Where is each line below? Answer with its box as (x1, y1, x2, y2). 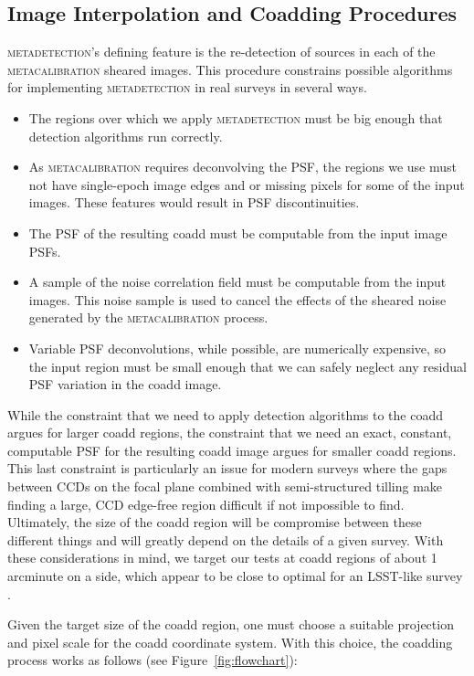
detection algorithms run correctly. (28, 126, 223, 145)
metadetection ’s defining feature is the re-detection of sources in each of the (7, 42, 436, 61)
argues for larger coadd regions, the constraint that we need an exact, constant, (7, 423, 452, 442)
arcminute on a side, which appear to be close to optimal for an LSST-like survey (7, 566, 463, 586)
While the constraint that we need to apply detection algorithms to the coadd (7, 405, 444, 424)
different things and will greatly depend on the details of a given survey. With (7, 530, 444, 549)
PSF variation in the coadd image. (28, 375, 222, 394)
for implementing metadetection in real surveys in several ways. (7, 78, 367, 97)
